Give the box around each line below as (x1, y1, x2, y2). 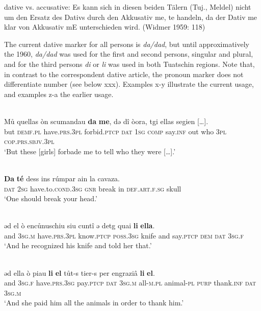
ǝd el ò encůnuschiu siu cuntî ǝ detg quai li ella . (4, 220, 155, 231)
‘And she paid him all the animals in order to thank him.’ (4, 297, 184, 308)
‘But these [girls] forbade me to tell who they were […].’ (4, 146, 176, 156)
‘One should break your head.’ (4, 193, 97, 204)
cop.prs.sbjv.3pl (4, 136, 55, 147)
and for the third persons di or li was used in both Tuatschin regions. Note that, (4, 58, 255, 69)
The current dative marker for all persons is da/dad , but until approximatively (4, 38, 249, 49)
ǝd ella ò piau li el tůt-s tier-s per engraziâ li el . (4, 267, 155, 278)
